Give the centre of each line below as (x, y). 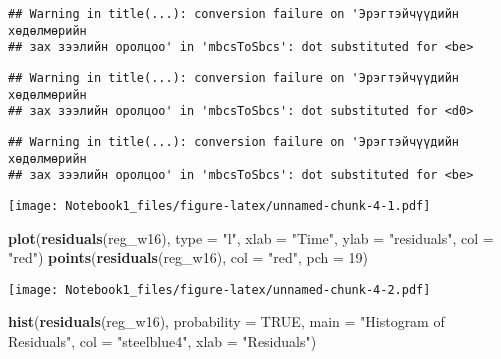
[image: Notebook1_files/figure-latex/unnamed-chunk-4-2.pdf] (219, 289)
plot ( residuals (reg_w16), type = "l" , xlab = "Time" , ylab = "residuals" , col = (251, 237)
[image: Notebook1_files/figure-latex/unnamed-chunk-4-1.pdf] (219, 205)
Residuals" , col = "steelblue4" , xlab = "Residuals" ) (162, 341)
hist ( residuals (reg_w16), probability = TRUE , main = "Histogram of (226, 321)
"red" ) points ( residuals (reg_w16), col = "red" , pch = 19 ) (188, 257)
